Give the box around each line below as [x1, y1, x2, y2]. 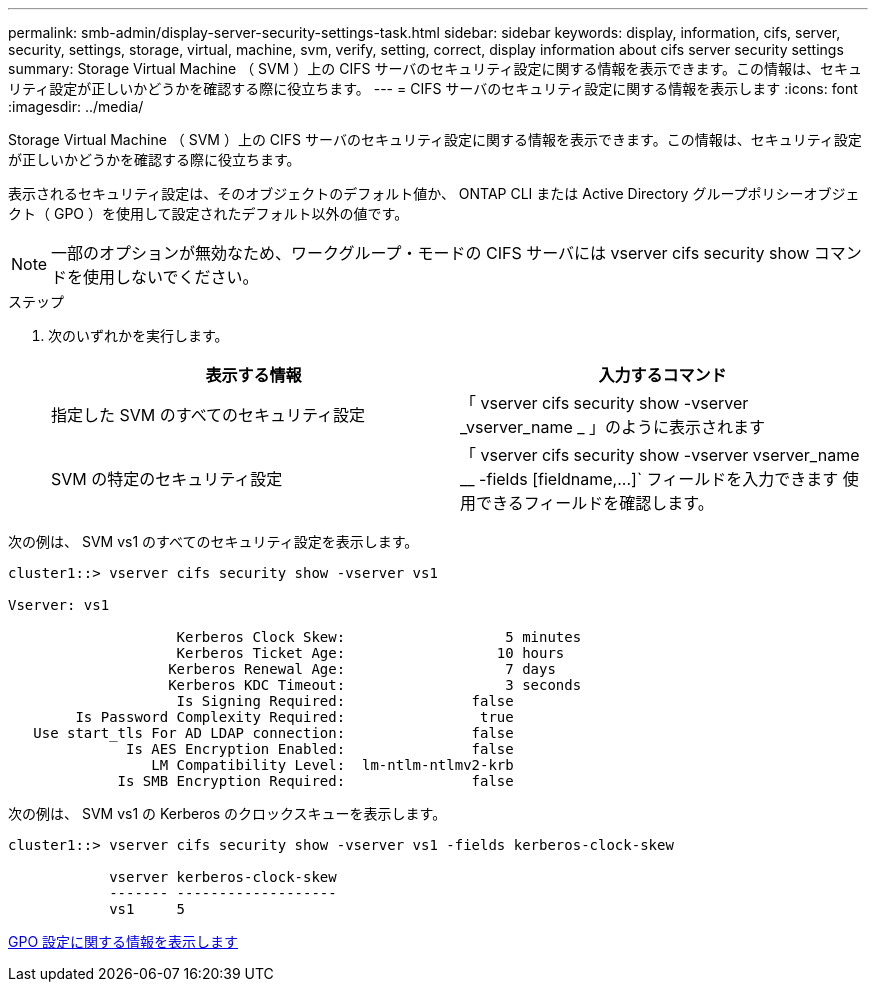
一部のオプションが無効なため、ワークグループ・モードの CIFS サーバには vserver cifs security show [51, 243, 810, 263]
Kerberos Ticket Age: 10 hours [176, 645, 565, 661]
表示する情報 [205, 365, 302, 385]
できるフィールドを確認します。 [476, 493, 714, 513]
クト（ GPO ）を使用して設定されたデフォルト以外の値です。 [8, 205, 409, 222]
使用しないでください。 [83, 267, 259, 287]
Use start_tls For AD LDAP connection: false [33, 725, 514, 741]
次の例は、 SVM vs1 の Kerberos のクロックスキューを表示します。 [8, 805, 447, 822]
